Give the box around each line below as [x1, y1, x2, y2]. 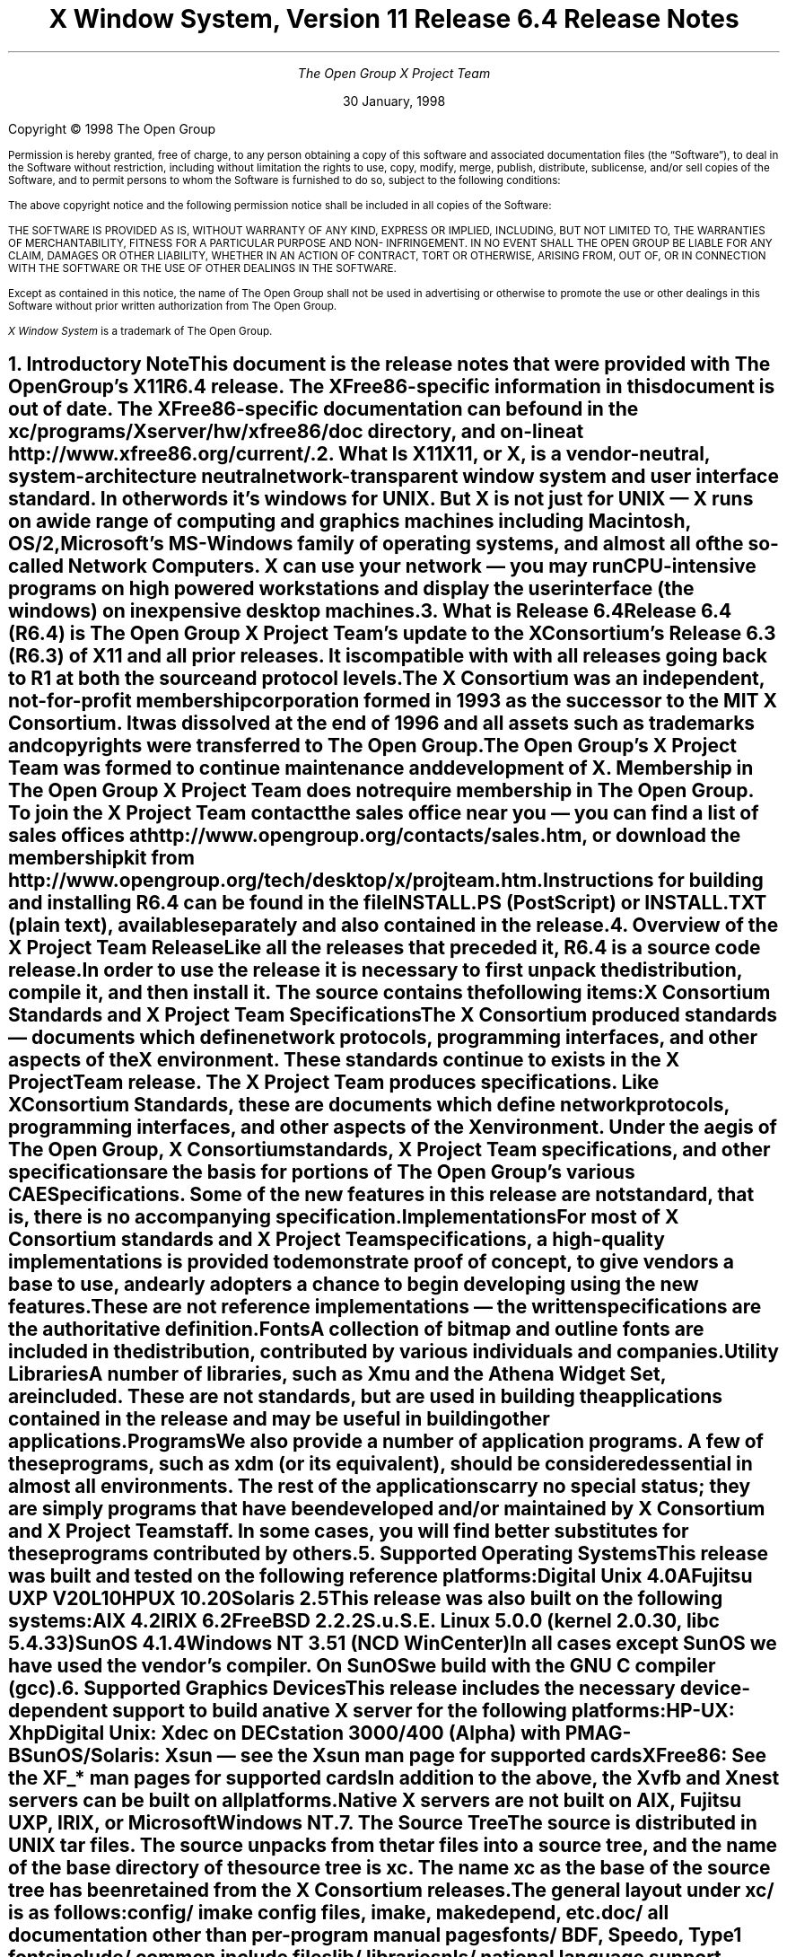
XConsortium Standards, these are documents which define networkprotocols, [8, 1093, 730, 1117]
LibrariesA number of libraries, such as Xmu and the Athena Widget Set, [8, 1363, 667, 1386]
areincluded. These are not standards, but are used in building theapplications [8, 1385, 723, 1409]
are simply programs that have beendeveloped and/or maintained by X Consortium [8, 1497, 765, 1521]
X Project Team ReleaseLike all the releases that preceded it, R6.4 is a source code [8, 936, 761, 960]
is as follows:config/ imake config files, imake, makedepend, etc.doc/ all [8, 1901, 669, 1925]
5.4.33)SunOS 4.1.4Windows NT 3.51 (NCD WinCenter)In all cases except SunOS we [8, 1632, 777, 1655]
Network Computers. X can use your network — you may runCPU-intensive [67, 555, 756, 578]
